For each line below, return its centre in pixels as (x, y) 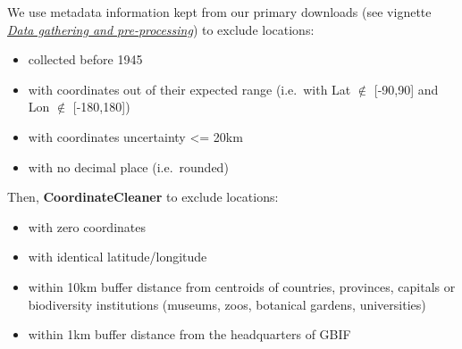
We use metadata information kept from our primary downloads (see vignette (219, 12)
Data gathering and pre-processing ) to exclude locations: (161, 29)
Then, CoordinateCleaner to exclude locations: (143, 197)
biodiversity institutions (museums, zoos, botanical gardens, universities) (227, 304)
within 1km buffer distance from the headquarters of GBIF (189, 334)
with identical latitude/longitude (118, 257)
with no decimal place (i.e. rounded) (128, 166)
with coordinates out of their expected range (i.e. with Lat (189, 89)
